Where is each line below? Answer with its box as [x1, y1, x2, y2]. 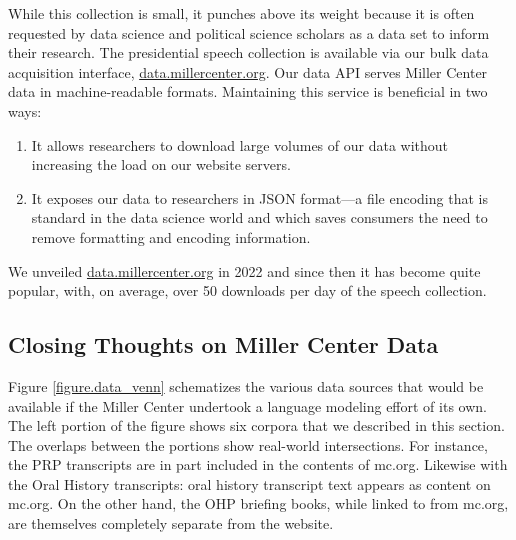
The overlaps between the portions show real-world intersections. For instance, [8, 434, 488, 455]
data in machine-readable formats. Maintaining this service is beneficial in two [8, 81, 488, 102]
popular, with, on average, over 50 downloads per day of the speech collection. [8, 280, 487, 301]
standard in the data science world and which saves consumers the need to [31, 207, 488, 228]
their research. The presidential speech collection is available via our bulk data [8, 42, 489, 63]
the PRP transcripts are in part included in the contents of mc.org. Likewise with [8, 454, 508, 475]
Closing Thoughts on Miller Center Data [8, 329, 439, 360]
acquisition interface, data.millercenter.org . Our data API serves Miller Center [8, 61, 488, 82]
